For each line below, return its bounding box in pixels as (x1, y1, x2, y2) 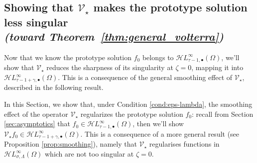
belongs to (142, 52, 174, 62)
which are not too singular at (45, 148, 134, 159)
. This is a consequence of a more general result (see (80, 128, 240, 139)
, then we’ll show (132, 118, 184, 129)
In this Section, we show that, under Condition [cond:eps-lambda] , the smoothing (4, 99, 253, 109)
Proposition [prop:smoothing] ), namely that (4, 139, 137, 149)
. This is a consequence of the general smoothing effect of (58, 72, 233, 82)
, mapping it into (191, 62, 244, 73)
